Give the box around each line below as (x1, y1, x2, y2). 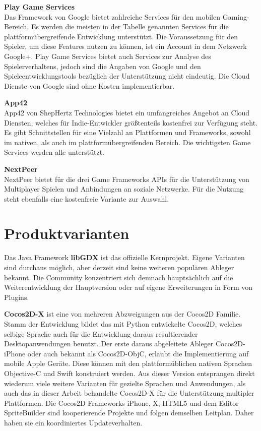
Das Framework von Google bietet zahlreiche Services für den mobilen (4, 11, 220, 22)
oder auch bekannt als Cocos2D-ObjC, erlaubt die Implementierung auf (27, 348, 249, 358)
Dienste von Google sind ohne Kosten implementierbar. (4, 80, 175, 91)
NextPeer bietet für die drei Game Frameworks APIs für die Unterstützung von (4, 173, 249, 184)
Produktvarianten (4, 223, 129, 243)
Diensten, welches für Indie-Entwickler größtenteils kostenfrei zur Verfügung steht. (4, 117, 258, 128)
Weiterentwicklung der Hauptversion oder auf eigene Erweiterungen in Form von (4, 282, 253, 292)
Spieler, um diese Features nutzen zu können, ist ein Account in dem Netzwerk (4, 41, 247, 51)
